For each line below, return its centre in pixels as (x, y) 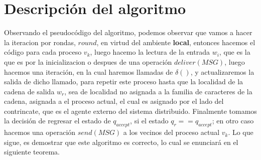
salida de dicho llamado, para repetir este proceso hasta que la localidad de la (124, 82)
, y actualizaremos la (222, 71)
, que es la (235, 52)
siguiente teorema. (32, 152)
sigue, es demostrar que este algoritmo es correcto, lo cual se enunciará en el (121, 142)
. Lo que (241, 132)
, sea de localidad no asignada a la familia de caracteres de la (158, 91)
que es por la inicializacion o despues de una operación (88, 61)
